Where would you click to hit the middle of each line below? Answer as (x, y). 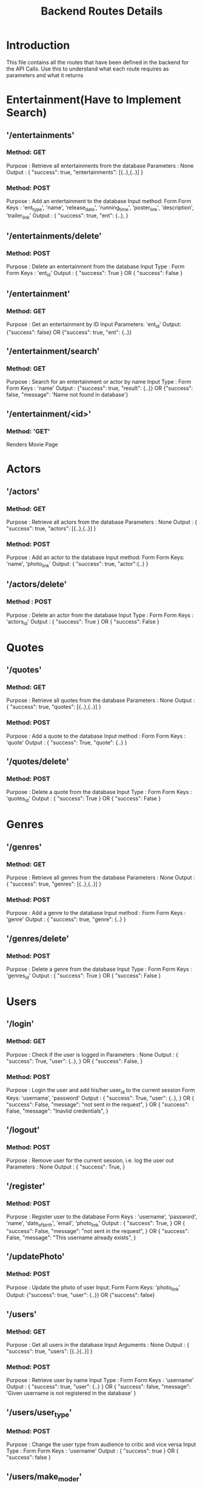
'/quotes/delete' (38, 762)
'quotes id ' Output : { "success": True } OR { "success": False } (84, 799)
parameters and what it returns (45, 75)
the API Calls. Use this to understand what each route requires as (88, 69)
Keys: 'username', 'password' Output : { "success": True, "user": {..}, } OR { (100, 1098)
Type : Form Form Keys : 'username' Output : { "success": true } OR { (92, 1451)
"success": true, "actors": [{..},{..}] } (51, 528)
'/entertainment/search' (53, 351)
